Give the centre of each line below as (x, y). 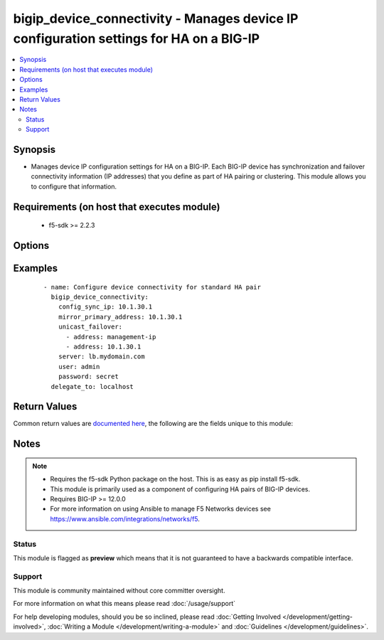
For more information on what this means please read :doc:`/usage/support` (124, 604)
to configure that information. (74, 186)
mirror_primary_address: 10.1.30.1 (120, 317)
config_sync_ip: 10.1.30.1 (105, 307)
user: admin (79, 367)
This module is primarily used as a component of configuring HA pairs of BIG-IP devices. (180, 489)
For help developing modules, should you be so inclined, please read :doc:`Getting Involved (147, 617)
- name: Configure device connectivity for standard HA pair (152, 287)
